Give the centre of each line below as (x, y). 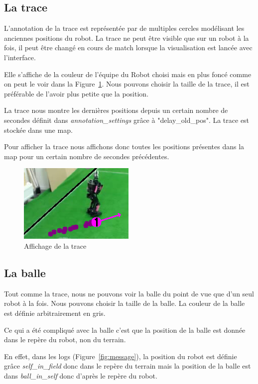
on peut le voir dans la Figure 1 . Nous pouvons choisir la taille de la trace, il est (127, 84)
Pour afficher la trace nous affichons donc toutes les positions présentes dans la (124, 146)
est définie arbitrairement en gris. (55, 313)
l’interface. (20, 57)
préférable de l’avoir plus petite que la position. (76, 93)
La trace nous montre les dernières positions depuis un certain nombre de (116, 110)
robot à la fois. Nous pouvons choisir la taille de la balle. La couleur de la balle (125, 303)
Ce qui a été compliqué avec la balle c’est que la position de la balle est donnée (125, 330)
